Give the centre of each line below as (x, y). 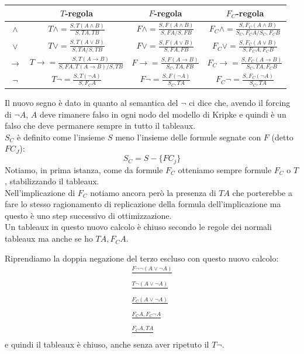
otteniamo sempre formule (225, 169)
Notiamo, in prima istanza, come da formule (84, 169)
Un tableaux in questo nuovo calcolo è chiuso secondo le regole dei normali (138, 227)
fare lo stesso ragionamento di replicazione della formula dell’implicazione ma (143, 204)
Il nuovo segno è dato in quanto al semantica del (91, 103)
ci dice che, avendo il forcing (240, 103)
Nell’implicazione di (40, 192)
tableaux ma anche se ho (49, 238)
